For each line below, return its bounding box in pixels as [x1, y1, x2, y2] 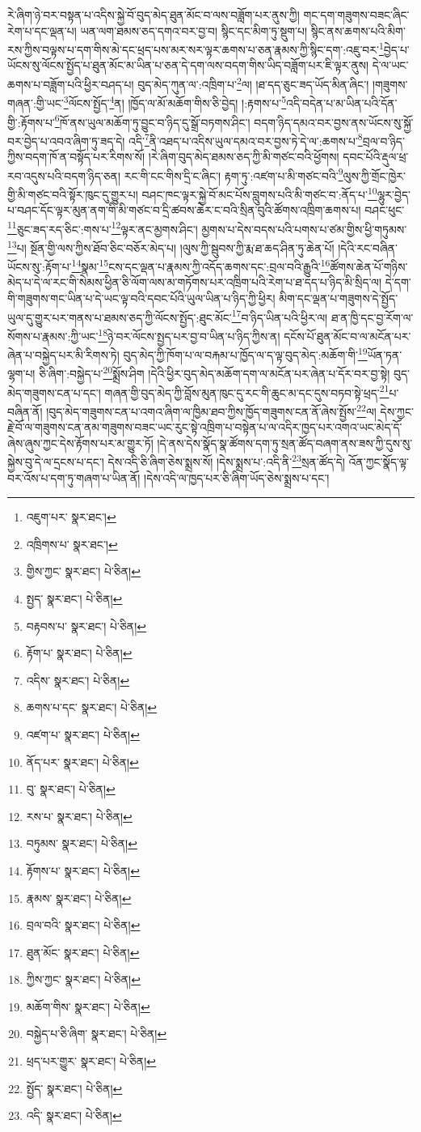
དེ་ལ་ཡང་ [372, 57, 409, 74]
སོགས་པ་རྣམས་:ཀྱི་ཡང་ [7, 327, 99, 344]
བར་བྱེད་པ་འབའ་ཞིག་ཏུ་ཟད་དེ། [7, 132, 125, 149]
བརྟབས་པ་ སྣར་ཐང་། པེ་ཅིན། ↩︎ [26, 617, 147, 634]
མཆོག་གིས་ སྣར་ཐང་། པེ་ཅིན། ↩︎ [26, 998, 150, 1015]
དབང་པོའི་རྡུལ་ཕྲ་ [343, 148, 409, 165]
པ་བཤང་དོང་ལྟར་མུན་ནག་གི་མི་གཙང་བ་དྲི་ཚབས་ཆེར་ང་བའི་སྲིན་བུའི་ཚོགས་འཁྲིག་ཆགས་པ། [7, 202, 361, 219]
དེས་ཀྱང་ [380, 402, 414, 419]
